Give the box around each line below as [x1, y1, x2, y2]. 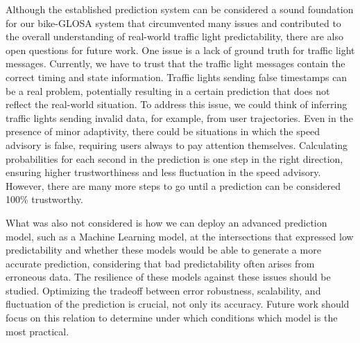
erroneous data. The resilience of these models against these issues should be [6, 270, 331, 284]
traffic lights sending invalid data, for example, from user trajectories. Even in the [6, 110, 353, 125]
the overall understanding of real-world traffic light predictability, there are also [6, 29, 344, 44]
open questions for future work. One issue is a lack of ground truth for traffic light [6, 42, 355, 57]
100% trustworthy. [6, 192, 83, 206]
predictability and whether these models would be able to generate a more [6, 243, 321, 257]
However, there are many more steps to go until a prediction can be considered [6, 178, 341, 193]
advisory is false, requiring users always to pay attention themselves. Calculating [6, 137, 348, 152]
